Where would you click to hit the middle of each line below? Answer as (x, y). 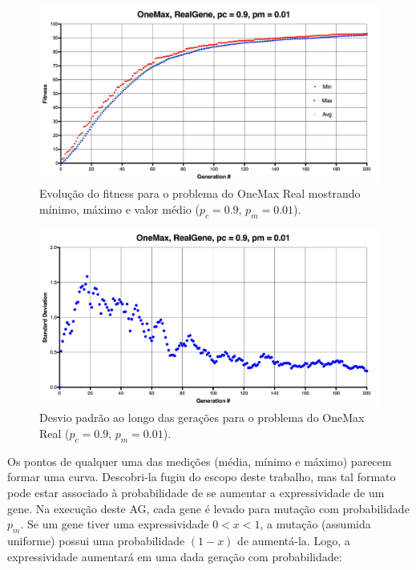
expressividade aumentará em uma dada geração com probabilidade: (175, 556)
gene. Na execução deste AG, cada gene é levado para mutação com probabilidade (208, 508)
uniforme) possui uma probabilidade (96, 540)
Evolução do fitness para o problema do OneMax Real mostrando (200, 193)
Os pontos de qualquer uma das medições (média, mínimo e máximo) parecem (200, 461)
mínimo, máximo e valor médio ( (119, 209)
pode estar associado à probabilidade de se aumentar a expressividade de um (196, 492)
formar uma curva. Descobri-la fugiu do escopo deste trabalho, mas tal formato (202, 477)
